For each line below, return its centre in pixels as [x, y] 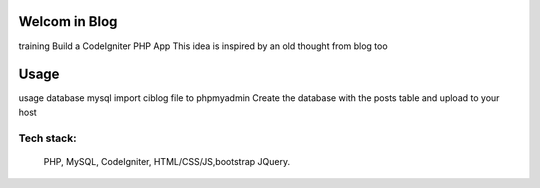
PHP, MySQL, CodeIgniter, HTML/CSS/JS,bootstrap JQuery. [166, 161]
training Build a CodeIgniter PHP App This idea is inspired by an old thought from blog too [203, 46]
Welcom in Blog [68, 21]
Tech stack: [47, 138]
